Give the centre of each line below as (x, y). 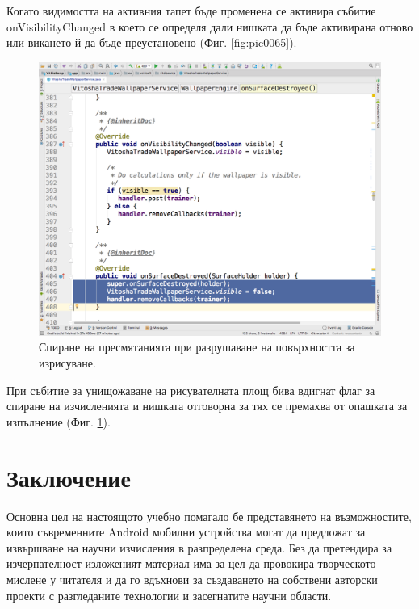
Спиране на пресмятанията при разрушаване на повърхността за (197, 347)
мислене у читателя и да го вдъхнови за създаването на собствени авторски (192, 579)
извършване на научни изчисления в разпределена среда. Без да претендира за (199, 547)
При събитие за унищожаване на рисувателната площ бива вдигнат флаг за (191, 390)
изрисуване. (67, 363)
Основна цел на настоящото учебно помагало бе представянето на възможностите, (209, 516)
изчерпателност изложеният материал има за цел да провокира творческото (191, 563)
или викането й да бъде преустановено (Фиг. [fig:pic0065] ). (152, 42)
